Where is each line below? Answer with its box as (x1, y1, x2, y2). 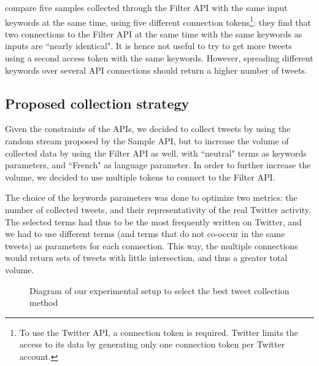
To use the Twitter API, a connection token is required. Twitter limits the (19, 325, 298, 338)
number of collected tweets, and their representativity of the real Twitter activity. (5, 203, 311, 216)
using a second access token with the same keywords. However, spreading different (5, 52, 313, 64)
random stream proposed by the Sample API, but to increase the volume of (5, 134, 289, 147)
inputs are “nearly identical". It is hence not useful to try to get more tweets (5, 39, 292, 52)
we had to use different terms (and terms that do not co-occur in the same (5, 227, 285, 240)
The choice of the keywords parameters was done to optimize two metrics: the (5, 191, 298, 204)
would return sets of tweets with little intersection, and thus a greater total (5, 251, 288, 264)
